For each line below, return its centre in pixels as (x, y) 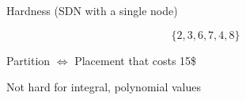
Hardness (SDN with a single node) (92, 10)
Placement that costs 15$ (136, 60)
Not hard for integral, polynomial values (104, 87)
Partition (28, 60)
